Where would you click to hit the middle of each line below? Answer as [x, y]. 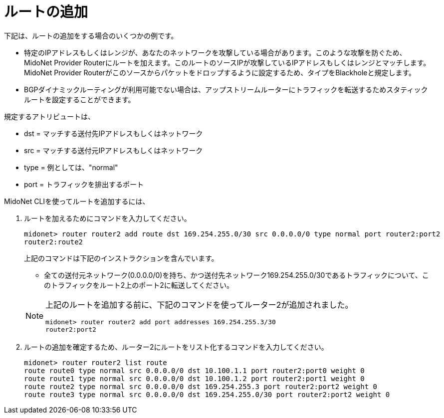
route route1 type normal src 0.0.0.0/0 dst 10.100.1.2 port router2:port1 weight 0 [194, 378]
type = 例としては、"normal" [71, 167]
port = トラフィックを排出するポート [84, 184]
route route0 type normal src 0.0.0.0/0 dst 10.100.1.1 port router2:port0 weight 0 [194, 370]
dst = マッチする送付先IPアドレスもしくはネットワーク [113, 133]
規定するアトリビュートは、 [49, 116]
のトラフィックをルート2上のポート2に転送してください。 [139, 285]
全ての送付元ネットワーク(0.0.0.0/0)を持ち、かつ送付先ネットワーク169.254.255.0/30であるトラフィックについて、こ [236, 275]
